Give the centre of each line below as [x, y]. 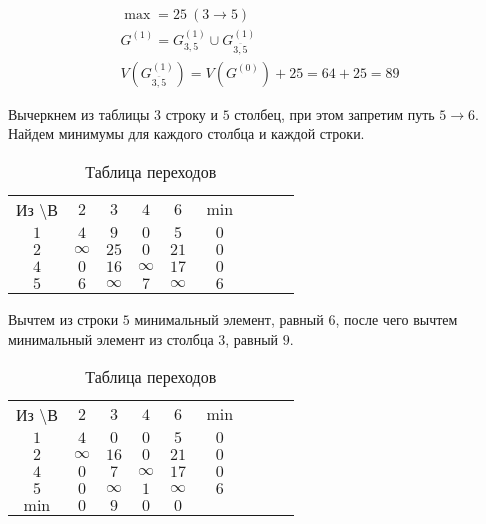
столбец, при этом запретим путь [334, 113]
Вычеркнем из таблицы [79, 113]
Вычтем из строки [63, 319]
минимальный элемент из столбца [111, 338]
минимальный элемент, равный [229, 319]
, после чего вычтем [396, 319]
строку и [191, 113]
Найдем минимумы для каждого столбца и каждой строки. [186, 133]
